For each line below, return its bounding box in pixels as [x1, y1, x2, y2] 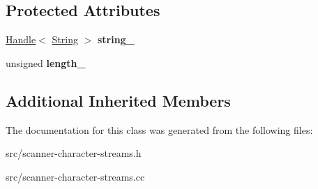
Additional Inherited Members [6, 89, 231, 111]
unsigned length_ [6, 55, 86, 70]
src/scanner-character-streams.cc [6, 169, 145, 183]
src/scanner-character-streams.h [6, 146, 142, 160]
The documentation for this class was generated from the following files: [6, 122, 313, 137]
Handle [6, 32, 36, 47]
